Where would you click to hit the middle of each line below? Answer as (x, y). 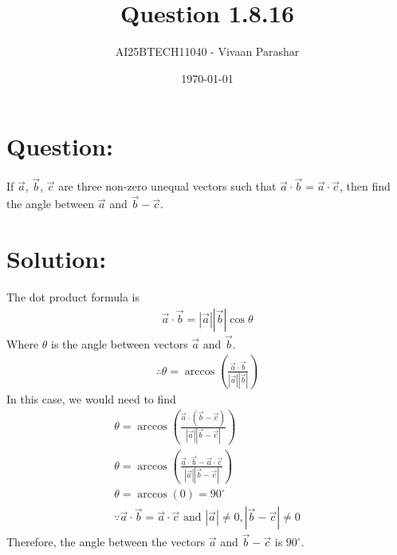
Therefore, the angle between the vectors (106, 542)
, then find (365, 186)
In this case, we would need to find (91, 399)
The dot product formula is (73, 297)
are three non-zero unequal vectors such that (167, 186)
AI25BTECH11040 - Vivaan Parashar (207, 51)
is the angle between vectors (120, 343)
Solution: (57, 259)
